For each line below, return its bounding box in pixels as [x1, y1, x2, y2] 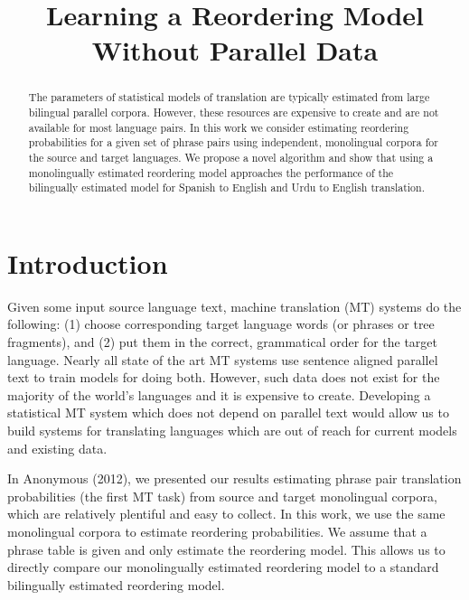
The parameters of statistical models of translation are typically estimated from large [28, 89, 430, 105]
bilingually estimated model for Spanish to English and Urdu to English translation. [28, 180, 425, 195]
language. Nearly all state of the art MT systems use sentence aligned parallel [7, 350, 438, 369]
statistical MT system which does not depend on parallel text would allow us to [7, 403, 449, 422]
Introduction [7, 244, 168, 281]
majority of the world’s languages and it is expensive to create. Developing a [7, 385, 431, 404]
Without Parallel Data [91, 32, 379, 69]
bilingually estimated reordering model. [7, 575, 225, 594]
